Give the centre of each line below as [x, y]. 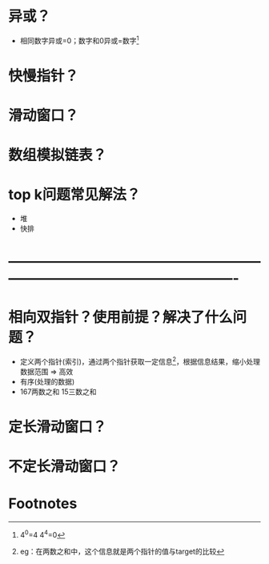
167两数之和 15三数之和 [58, 391]
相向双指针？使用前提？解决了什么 [121, 318]
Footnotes [43, 504]
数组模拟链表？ [58, 155]
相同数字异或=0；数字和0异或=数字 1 [79, 39]
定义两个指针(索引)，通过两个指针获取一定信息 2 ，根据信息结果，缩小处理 [140, 361]
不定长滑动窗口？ [65, 467]
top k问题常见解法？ [74, 195]
